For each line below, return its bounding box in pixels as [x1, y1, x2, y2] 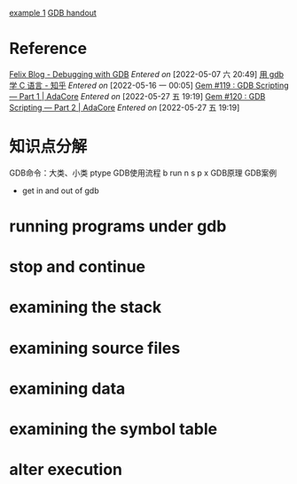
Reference [9, 39, 87, 59]
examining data [9, 379, 126, 398]
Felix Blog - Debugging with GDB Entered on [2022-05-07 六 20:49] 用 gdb [9, 68, 285, 79]
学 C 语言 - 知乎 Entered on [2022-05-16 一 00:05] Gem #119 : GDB [9, 80, 254, 90]
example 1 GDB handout [9, 8, 98, 18]
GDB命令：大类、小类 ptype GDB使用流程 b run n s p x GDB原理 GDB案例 [9, 168, 277, 178]
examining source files [9, 338, 181, 358]
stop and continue [9, 257, 146, 277]
